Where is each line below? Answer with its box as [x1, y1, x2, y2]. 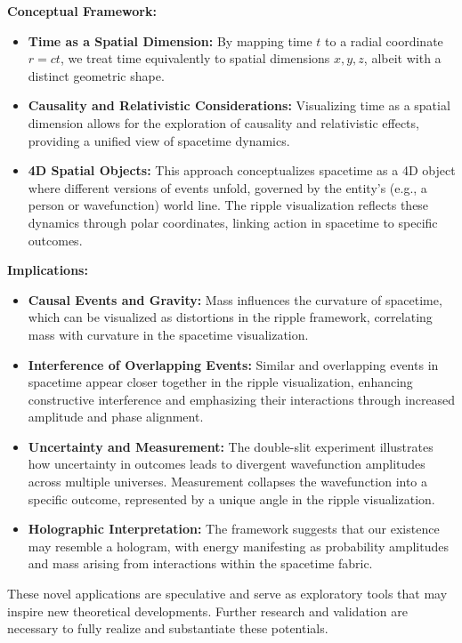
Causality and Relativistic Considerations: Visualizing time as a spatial [28, 96, 450, 115]
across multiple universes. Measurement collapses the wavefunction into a [28, 472, 428, 491]
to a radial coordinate [325, 31, 443, 50]
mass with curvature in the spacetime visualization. [28, 325, 309, 343]
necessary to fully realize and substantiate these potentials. [7, 619, 328, 638]
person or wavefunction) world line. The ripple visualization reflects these [28, 196, 429, 214]
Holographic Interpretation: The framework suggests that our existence [28, 519, 440, 538]
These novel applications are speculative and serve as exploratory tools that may [7, 584, 448, 603]
